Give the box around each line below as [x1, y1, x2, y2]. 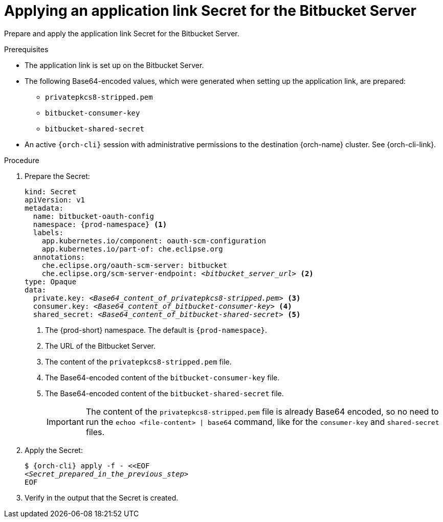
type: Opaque [25, 277, 77, 286]
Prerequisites [4, 44, 49, 54]
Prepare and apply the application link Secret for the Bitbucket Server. [4, 29, 239, 38]
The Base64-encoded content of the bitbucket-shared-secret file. [45, 389, 284, 398]
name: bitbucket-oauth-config [33, 212, 154, 220]
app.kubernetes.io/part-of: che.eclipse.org [41, 244, 223, 253]
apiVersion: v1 [25, 195, 85, 204]
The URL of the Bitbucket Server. [45, 341, 156, 350]
